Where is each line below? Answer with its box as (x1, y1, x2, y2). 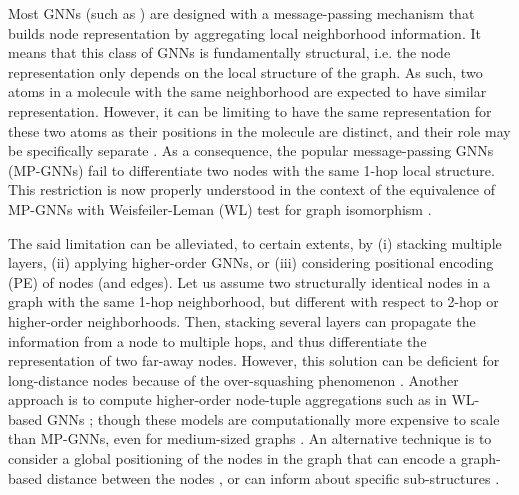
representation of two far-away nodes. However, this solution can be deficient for (8, 350, 500, 371)
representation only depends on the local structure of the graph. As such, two (8, 61, 483, 82)
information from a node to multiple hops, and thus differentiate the (8, 330, 427, 351)
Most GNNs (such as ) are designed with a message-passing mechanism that (8, 3, 475, 23)
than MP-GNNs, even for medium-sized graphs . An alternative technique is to (8, 428, 492, 449)
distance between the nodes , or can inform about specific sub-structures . (46, 467, 500, 488)
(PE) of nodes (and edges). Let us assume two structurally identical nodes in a (8, 271, 491, 292)
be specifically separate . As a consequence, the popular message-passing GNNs (8, 140, 494, 161)
